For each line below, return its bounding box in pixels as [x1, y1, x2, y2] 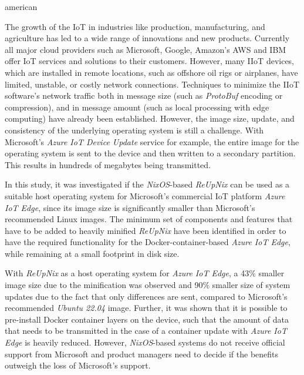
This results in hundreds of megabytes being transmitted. [5, 158, 211, 170]
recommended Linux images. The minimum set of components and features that [5, 213, 293, 225]
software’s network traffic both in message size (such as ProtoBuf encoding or [5, 89, 283, 102]
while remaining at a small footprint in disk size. [5, 247, 180, 259]
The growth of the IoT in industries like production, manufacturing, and [5, 20, 265, 32]
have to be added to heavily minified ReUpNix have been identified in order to [5, 224, 286, 236]
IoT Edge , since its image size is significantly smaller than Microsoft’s [5, 201, 255, 213]
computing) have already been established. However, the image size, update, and [5, 112, 295, 125]
